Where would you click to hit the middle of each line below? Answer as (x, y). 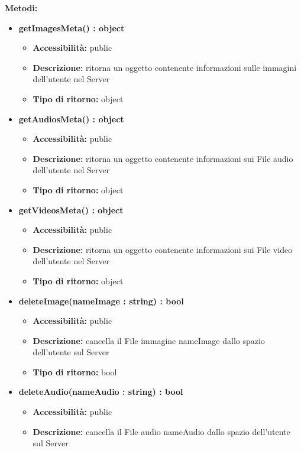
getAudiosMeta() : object (71, 119)
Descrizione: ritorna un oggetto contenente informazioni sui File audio (163, 158)
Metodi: (21, 8)
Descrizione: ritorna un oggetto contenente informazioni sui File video (163, 249)
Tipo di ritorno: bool (75, 371)
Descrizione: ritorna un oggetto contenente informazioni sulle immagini (165, 67)
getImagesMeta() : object (72, 27)
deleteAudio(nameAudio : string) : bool (101, 392)
